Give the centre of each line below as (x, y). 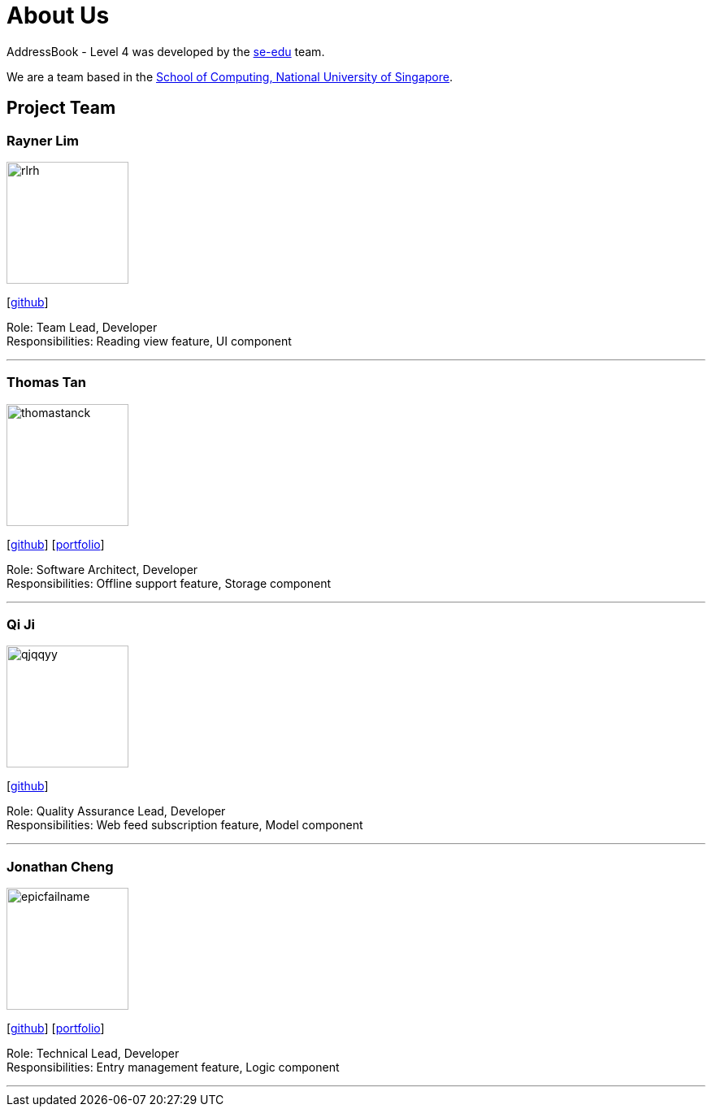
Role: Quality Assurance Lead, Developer (116, 811)
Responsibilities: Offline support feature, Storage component (169, 583)
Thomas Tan (47, 383)
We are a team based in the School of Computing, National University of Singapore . (230, 76)
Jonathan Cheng (60, 866)
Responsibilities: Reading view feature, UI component (149, 341)
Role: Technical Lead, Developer (93, 1054)
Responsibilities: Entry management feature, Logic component (173, 1067)
